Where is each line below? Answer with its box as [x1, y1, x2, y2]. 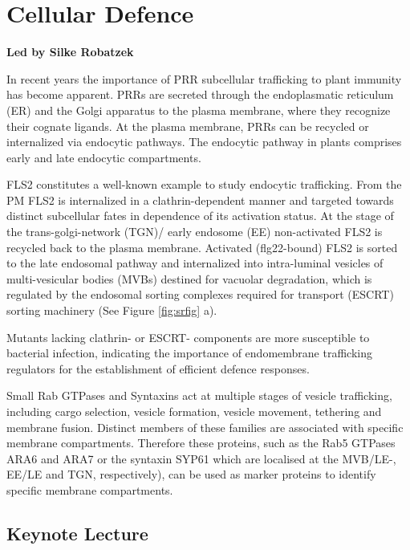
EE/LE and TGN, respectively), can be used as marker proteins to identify [6, 466, 376, 483]
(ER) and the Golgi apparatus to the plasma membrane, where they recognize [6, 101, 391, 118]
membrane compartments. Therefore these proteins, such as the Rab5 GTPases [6, 434, 396, 451]
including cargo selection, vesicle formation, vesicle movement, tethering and [6, 403, 382, 419]
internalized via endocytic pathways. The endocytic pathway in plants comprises [6, 133, 402, 150]
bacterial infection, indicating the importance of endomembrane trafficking [6, 344, 372, 361]
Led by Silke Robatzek [6, 43, 134, 60]
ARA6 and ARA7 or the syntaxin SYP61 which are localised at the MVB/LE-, [6, 450, 396, 466]
